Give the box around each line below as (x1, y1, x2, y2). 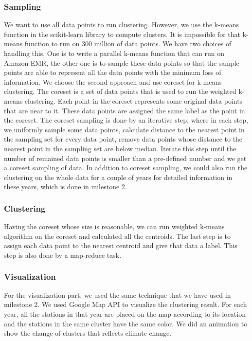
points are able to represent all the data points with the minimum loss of (4, 67, 221, 77)
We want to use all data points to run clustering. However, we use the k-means (4, 19, 239, 30)
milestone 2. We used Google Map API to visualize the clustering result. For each (4, 299, 247, 309)
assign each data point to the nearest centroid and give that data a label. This (4, 240, 237, 251)
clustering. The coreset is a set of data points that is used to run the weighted (4, 86, 236, 96)
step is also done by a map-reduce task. (4, 250, 122, 260)
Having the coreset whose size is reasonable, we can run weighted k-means (4, 221, 225, 232)
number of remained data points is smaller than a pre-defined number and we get (4, 153, 247, 163)
